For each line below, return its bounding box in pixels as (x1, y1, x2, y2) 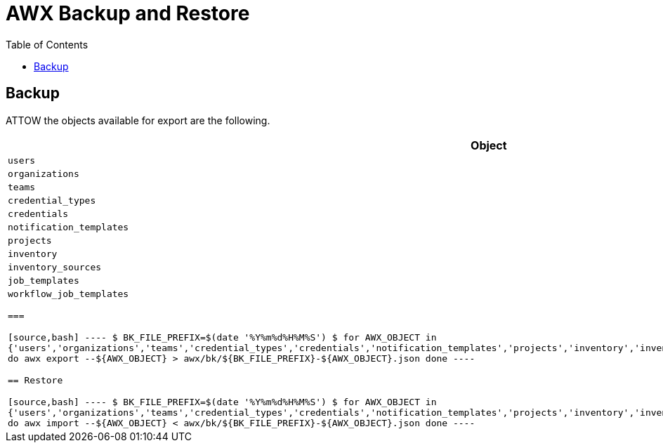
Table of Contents (6, 38, 88, 51)
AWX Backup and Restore (6, 1, 250, 25)
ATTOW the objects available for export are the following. (6, 114, 270, 126)
